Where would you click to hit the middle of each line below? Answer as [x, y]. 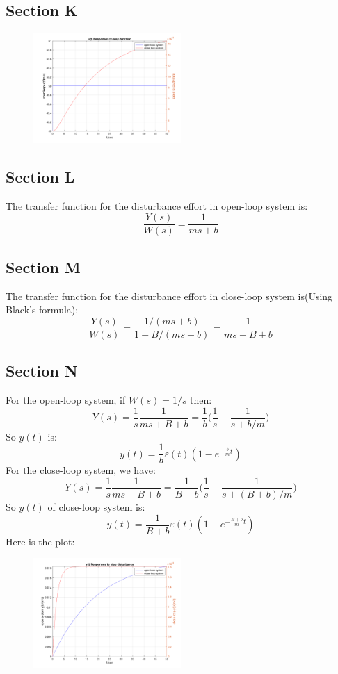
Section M [43, 266]
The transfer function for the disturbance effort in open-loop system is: [157, 205]
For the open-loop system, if [66, 400]
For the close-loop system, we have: [81, 470]
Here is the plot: [40, 541]
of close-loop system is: [96, 507]
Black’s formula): [42, 310]
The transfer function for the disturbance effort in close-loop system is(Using [169, 296]
